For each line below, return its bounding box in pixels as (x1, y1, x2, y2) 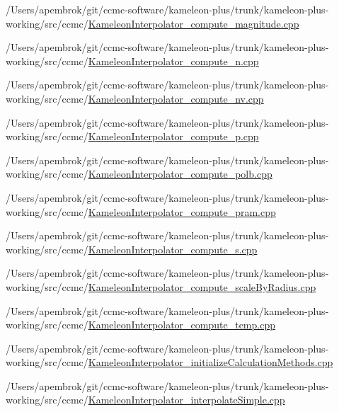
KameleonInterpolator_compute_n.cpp (88, 53, 259, 68)
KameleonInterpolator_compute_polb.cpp (88, 166, 272, 181)
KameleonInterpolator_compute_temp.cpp (88, 317, 275, 332)
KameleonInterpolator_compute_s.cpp (88, 241, 258, 256)
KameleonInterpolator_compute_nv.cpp (88, 91, 264, 105)
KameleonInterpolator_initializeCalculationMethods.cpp (88, 355, 333, 370)
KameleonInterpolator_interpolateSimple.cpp (88, 392, 285, 407)
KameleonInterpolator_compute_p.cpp (88, 129, 259, 144)
